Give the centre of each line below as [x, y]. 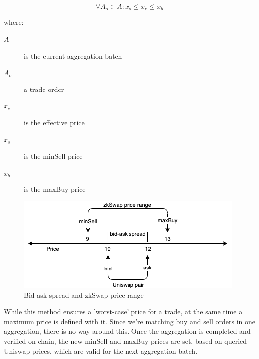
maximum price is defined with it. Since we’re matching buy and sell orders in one [129, 321]
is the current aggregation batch [73, 55]
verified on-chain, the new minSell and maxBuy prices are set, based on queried [126, 340]
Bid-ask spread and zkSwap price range [84, 295]
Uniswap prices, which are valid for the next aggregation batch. [101, 350]
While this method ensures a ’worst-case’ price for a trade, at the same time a [123, 312]
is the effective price [54, 123]
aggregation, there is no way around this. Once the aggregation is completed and [127, 331]
